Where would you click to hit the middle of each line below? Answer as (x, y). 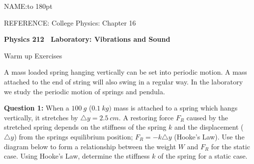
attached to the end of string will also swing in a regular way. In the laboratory (124, 81)
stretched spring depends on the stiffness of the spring (85, 127)
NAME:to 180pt (28, 6)
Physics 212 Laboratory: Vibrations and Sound (87, 39)
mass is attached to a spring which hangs (176, 108)
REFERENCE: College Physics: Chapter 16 (70, 22)
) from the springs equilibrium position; (73, 136)
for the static (230, 146)
